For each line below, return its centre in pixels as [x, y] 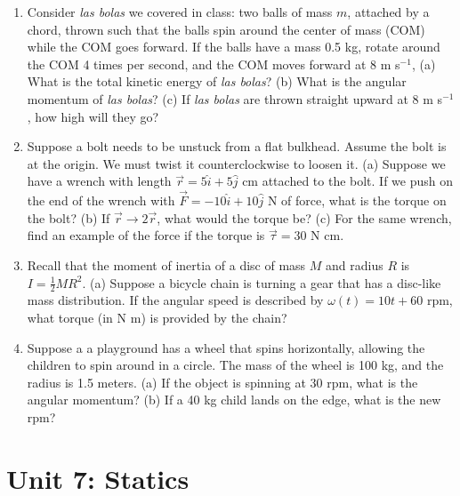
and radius [355, 264]
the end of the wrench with [101, 200]
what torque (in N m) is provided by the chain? [157, 317]
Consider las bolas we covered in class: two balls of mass [180, 12]
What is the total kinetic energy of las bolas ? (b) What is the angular [217, 81]
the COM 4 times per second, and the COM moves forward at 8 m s [214, 64]
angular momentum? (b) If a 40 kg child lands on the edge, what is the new [234, 400]
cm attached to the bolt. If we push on [348, 181]
